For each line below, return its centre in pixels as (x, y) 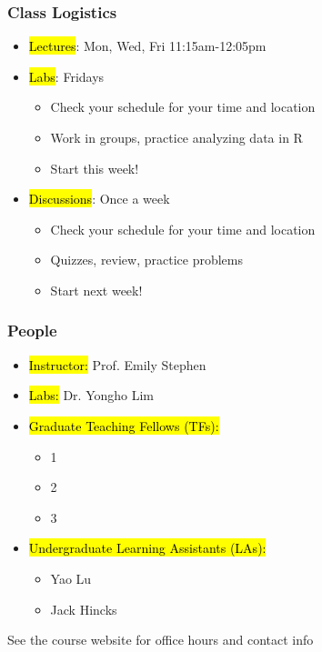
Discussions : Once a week (99, 199)
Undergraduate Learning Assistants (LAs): (147, 548)
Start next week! (96, 290)
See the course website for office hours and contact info (161, 640)
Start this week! (95, 168)
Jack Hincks (84, 609)
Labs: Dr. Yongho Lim (91, 395)
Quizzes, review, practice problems (147, 260)
